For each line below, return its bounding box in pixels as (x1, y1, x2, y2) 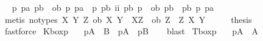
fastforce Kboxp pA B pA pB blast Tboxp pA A (4, 25, 258, 37)
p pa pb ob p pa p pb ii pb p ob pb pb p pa (12, 1, 214, 13)
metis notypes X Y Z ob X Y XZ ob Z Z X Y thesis (4, 13, 252, 25)
